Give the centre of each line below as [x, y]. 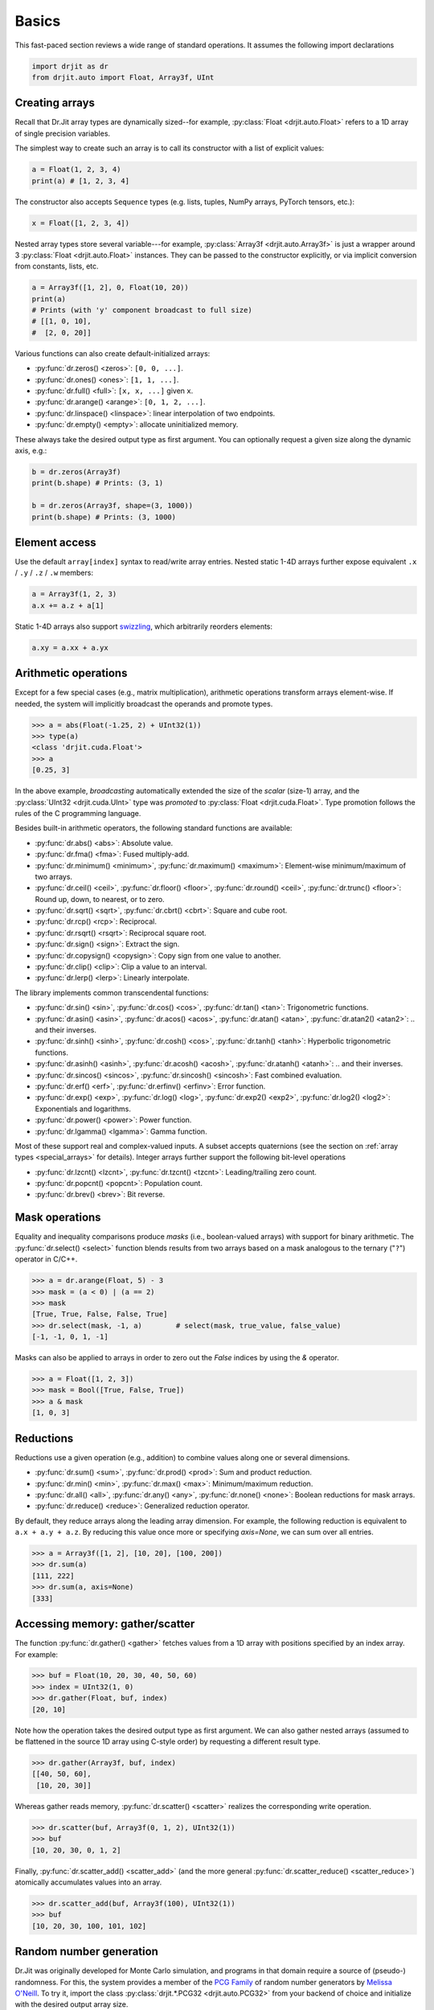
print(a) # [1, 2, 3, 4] [81, 180]
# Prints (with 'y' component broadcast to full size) [142, 310]
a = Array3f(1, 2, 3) [74, 594]
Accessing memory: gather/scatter [105, 1624]
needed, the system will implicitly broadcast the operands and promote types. [144, 703]
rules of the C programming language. [78, 813]
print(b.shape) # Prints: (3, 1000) [104, 517]
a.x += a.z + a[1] [68, 605]
